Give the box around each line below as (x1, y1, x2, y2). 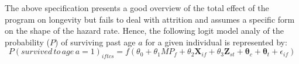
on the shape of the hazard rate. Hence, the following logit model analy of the (5, 24, 284, 37)
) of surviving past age (55, 35, 136, 48)
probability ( (5, 35, 50, 48)
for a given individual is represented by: (145, 35, 287, 48)
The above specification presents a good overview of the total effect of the (5, 2, 269, 13)
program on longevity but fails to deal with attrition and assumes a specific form (5, 13, 295, 25)
